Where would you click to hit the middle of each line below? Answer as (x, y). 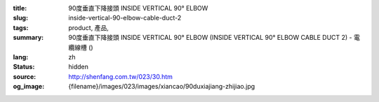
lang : (21, 57)
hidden (79, 67)
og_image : (29, 87)
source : (25, 76)
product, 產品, (88, 27)
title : (20, 8)
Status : (24, 67)
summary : (28, 38)
